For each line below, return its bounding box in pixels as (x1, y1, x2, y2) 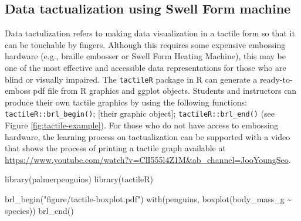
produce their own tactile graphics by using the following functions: (5, 96, 247, 108)
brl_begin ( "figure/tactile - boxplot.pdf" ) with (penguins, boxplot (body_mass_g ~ (5, 193, 292, 205)
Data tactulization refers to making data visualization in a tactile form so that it (5, 27, 295, 39)
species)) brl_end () (5, 204, 74, 216)
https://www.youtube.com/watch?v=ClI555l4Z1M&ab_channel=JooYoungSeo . (5, 153, 291, 165)
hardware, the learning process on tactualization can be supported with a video (5, 130, 290, 142)
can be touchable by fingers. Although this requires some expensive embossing (5, 38, 286, 50)
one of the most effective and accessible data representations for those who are (5, 61, 286, 73)
